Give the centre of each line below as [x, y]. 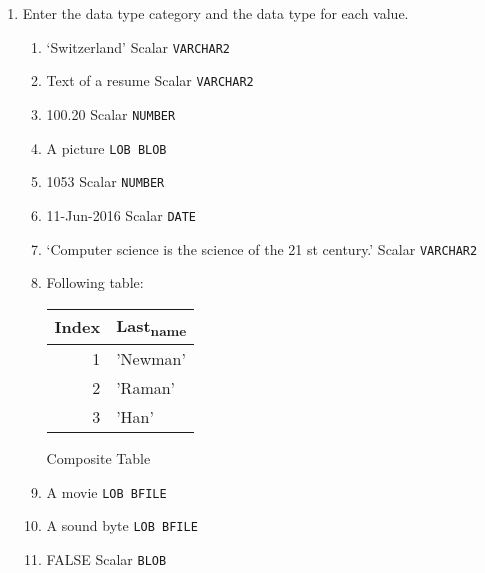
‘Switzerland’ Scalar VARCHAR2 [138, 46]
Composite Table [98, 457]
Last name [151, 326]
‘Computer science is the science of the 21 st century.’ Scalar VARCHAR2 [262, 248]
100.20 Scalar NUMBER [111, 113]
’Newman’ [151, 358]
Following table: [95, 282]
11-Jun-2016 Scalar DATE [121, 214]
